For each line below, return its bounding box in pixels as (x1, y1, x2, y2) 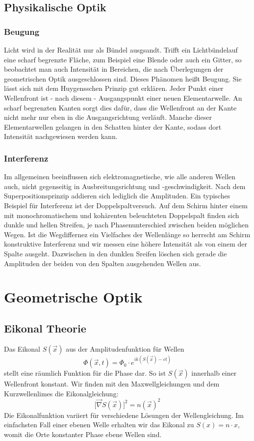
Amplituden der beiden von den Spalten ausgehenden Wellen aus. (4, 258, 201, 268)
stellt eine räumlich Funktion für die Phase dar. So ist (4, 368, 166, 378)
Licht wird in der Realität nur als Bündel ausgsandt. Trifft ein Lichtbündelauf (4, 45, 238, 55)
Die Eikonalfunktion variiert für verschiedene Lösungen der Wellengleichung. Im (4, 410, 244, 420)
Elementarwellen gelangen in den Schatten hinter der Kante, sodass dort (4, 121, 222, 132)
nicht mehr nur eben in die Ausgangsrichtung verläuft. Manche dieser (4, 112, 212, 122)
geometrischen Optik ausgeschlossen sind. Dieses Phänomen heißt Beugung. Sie (4, 73, 242, 83)
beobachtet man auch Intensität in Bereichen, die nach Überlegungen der (4, 64, 224, 74)
